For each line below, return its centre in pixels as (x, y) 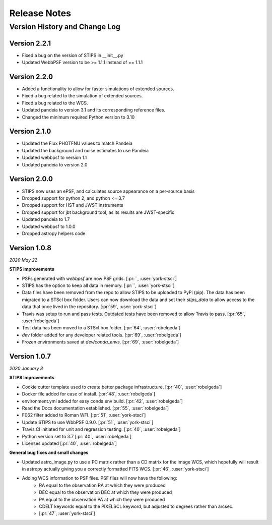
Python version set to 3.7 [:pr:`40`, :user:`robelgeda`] (77, 436)
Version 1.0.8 (30, 248)
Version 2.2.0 (31, 76)
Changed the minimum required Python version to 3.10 (78, 117)
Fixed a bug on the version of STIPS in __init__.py (73, 55)
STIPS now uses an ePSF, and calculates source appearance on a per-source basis (108, 191)
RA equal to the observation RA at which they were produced (102, 485)
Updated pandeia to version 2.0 (55, 164)
